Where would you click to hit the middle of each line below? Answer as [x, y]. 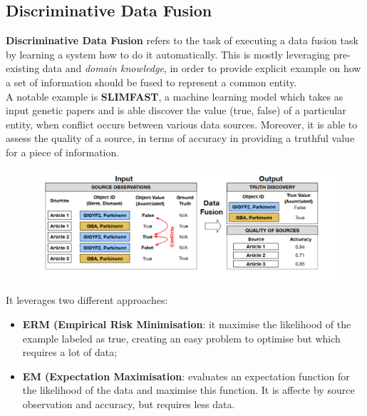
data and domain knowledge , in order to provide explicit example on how [202, 68]
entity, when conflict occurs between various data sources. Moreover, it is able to [182, 124]
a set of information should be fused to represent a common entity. [151, 82]
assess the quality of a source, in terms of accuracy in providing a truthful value [180, 138]
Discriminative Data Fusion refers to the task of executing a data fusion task [182, 40]
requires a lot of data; [70, 352]
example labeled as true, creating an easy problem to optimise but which [181, 338]
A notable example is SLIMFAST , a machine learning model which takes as [175, 96]
